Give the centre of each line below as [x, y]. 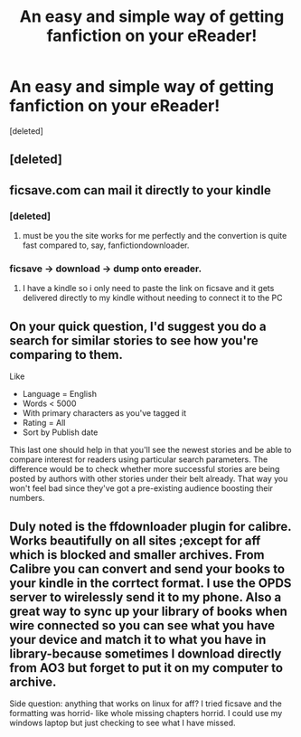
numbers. [27, 498]
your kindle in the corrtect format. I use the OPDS [150, 583]
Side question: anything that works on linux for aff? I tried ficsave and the [146, 704]
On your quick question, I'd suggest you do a [138, 326]
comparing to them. [66, 354]
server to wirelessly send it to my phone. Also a [146, 597]
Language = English [60, 394]
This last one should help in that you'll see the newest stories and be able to [150, 450]
